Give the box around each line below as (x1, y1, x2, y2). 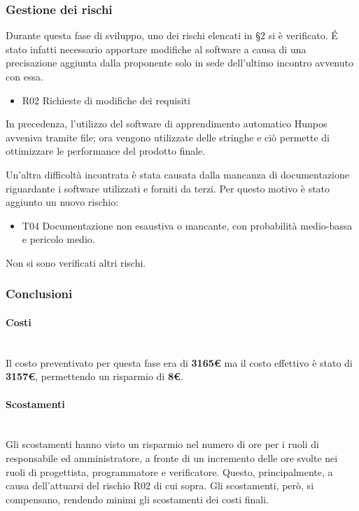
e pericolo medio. (22, 232, 95, 246)
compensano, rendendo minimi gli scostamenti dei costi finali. (6, 491, 269, 506)
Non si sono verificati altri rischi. (6, 255, 146, 269)
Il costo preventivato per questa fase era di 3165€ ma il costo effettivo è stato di (6, 355, 353, 370)
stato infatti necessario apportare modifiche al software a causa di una (6, 41, 307, 56)
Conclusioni (6, 285, 73, 302)
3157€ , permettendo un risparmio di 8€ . (6, 369, 183, 384)
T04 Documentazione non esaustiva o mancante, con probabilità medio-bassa (22, 218, 353, 232)
